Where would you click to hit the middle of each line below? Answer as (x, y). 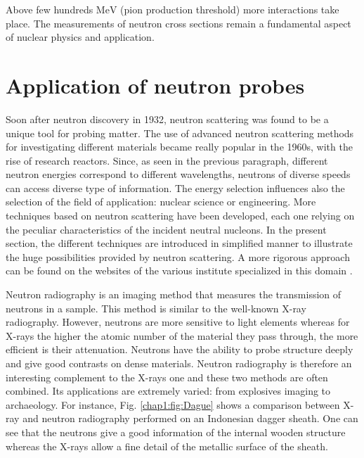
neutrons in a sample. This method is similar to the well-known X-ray (156, 308)
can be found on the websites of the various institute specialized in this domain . (179, 271)
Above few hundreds (50, 9)
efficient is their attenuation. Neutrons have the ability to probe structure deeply (180, 349)
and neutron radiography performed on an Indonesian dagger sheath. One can (190, 418)
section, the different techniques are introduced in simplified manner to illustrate (179, 243)
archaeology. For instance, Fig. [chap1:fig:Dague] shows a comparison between (173, 404)
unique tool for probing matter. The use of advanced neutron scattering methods (180, 133)
